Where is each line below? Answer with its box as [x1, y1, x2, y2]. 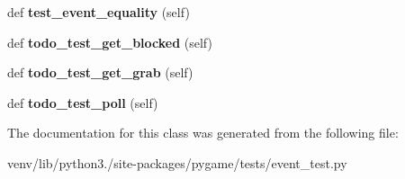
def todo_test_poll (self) [7, 93, 158, 112]
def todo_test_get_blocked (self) [7, 32, 212, 51]
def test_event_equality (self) [7, 3, 190, 21]
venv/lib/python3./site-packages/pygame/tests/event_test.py [7, 153, 347, 172]
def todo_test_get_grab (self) [7, 63, 193, 82]
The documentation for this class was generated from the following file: [7, 123, 399, 142]
